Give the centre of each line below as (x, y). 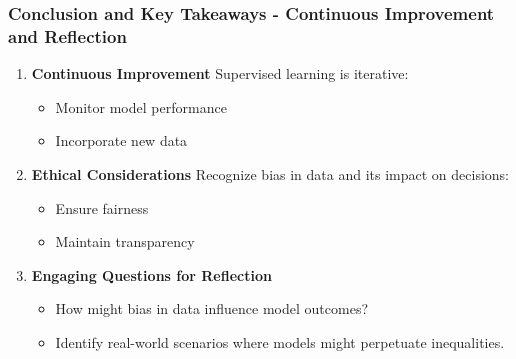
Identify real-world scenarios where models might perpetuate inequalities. (280, 341)
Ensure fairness (102, 207)
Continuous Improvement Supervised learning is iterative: (220, 73)
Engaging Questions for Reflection (151, 274)
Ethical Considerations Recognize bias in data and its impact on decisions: (270, 173)
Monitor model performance (141, 106)
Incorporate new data (121, 140)
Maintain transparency (125, 241)
